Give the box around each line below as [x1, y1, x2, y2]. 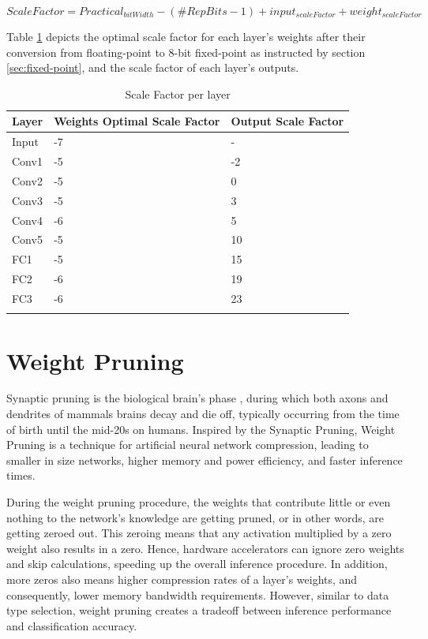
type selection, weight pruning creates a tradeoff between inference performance [6, 602, 392, 618]
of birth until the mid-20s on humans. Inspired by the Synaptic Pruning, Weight [6, 420, 396, 437]
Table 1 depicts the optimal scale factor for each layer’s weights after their [6, 28, 366, 44]
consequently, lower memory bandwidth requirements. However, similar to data [6, 586, 389, 603]
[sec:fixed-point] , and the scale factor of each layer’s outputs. [6, 59, 299, 76]
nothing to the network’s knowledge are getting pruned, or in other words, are [6, 509, 385, 525]
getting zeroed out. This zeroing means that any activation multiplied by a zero [6, 525, 392, 541]
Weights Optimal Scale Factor [54, 113, 220, 129]
